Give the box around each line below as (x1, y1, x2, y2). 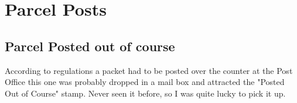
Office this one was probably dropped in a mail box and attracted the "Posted (5, 76, 285, 88)
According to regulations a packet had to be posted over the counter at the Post (5, 64, 293, 76)
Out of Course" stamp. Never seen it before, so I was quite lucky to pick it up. (5, 87, 286, 99)
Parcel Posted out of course (5, 37, 175, 55)
